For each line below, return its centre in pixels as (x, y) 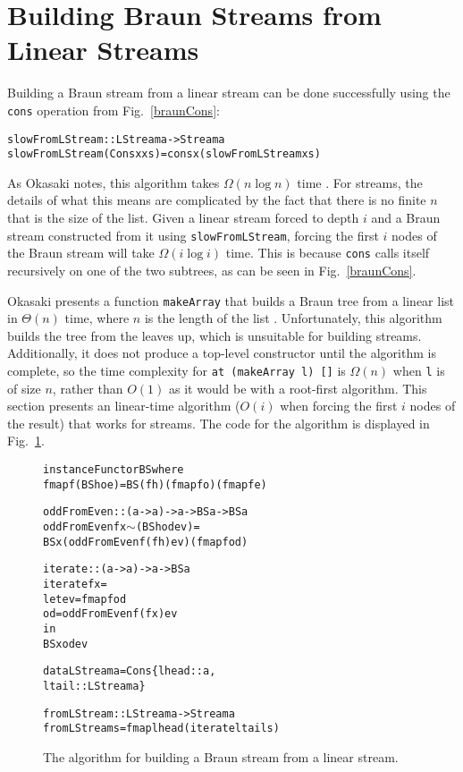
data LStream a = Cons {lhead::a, (130, 671)
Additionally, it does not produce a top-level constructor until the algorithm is (222, 353)
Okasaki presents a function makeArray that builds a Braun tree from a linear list (231, 300)
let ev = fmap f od (85, 599)
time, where (97, 318)
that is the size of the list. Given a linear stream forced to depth (183, 218)
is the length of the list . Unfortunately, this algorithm (293, 318)
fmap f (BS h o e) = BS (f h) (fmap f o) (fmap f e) (155, 484)
